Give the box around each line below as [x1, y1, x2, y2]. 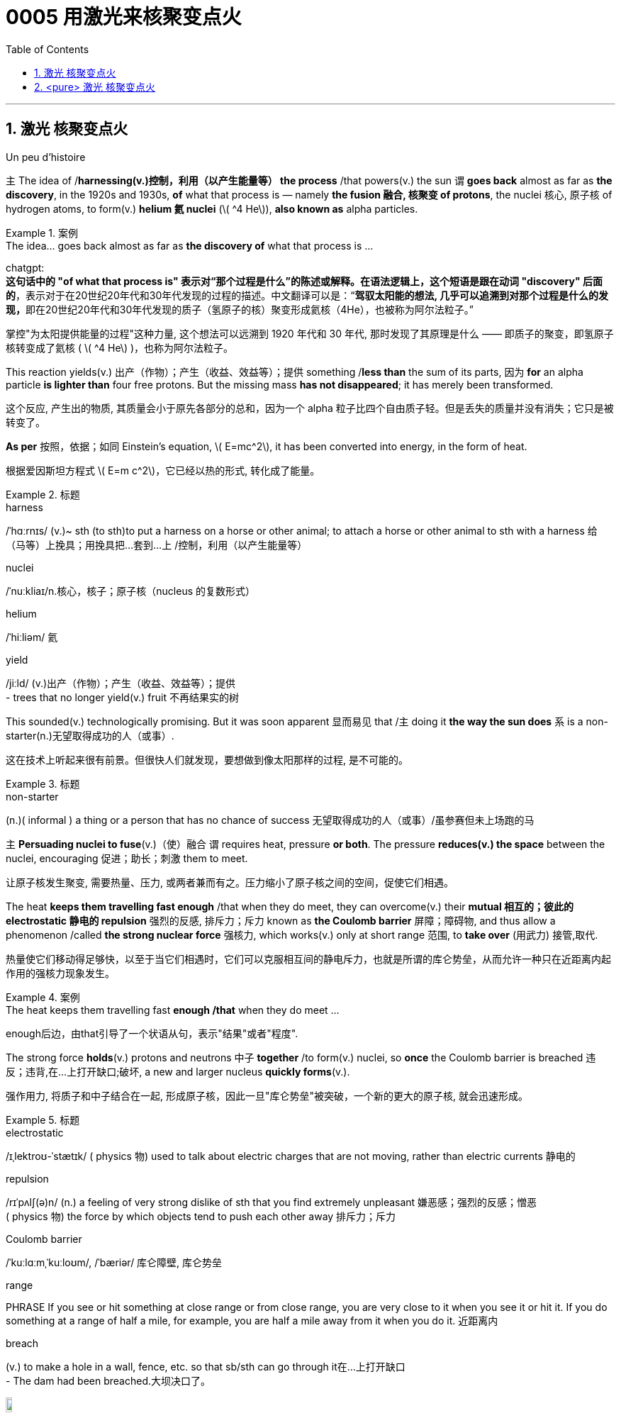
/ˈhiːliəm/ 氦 [6, 630, 58, 643]
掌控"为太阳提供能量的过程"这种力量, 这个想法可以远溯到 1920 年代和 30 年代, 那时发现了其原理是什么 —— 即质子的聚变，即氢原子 [6, 327, 614, 340]
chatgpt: [6, 261, 45, 274]
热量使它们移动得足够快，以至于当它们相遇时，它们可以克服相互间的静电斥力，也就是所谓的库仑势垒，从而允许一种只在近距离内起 [6, 952, 611, 965]
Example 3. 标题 [6, 777, 80, 790]
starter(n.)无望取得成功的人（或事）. [6, 729, 174, 742]
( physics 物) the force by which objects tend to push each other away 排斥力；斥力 [6, 1210, 396, 1222]
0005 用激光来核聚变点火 [6, 5, 242, 29]
